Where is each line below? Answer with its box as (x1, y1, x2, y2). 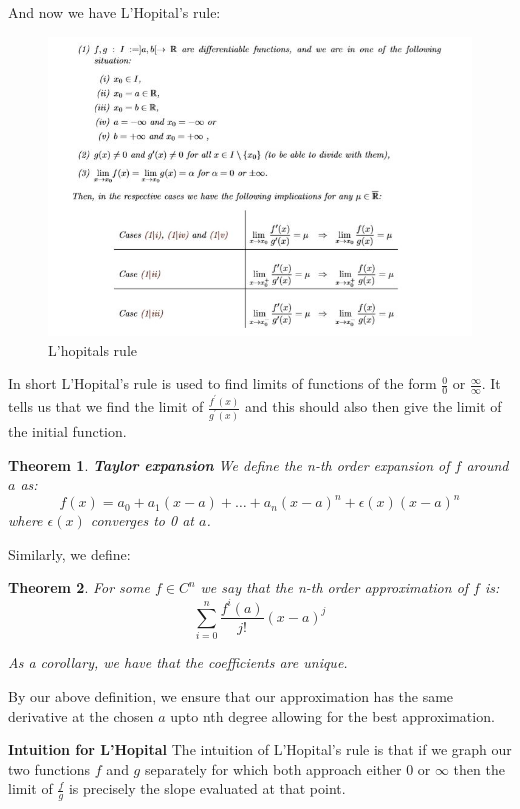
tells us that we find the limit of (8, 396, 204, 417)
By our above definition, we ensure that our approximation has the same (8, 685, 454, 706)
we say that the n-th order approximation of (200, 577, 469, 598)
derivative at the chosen (8, 705, 154, 726)
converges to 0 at (90, 510, 194, 531)
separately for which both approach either (144, 758, 402, 779)
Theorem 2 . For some (8, 577, 150, 598)
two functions (8, 758, 91, 779)
